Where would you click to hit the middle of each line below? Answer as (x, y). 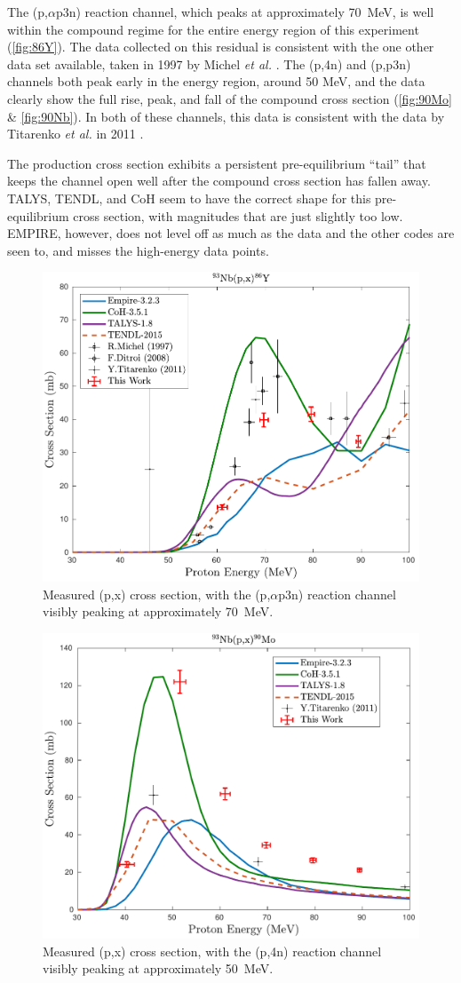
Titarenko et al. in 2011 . (76, 134)
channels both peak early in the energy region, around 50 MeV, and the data (216, 81)
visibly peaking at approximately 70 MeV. (158, 611)
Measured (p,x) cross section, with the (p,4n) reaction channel (212, 951)
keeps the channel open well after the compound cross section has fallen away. (219, 181)
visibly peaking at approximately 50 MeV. (158, 968)
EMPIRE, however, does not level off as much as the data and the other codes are (231, 233)
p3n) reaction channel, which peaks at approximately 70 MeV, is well (245, 12)
